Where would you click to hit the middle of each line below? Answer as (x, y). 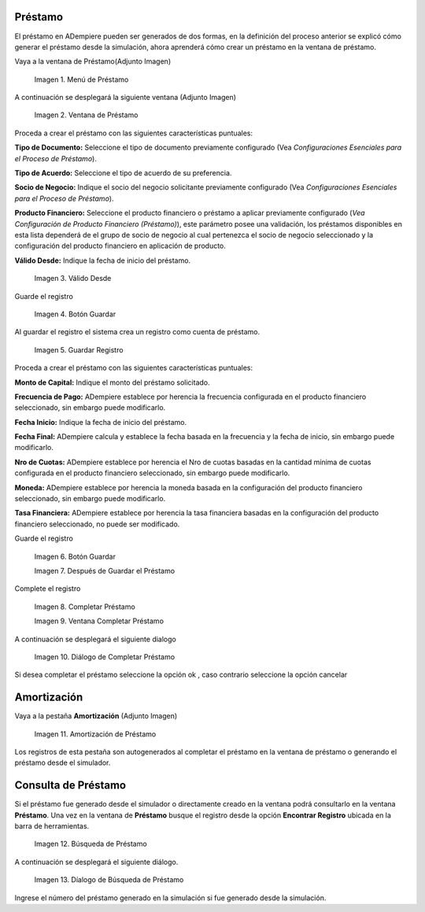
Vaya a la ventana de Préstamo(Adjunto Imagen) (93, 61)
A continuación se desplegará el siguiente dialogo (95, 639)
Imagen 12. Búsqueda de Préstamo (91, 844)
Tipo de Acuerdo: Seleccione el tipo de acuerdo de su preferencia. (123, 173)
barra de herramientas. (52, 826)
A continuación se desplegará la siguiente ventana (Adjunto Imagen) (125, 98)
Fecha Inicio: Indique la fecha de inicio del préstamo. (101, 422)
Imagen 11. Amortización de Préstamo (95, 734)
